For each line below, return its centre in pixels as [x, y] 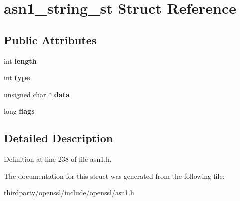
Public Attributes [50, 40]
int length [20, 61]
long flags [19, 111]
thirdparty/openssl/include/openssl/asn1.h [69, 192]
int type [17, 78]
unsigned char [25, 94]
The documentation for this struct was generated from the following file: [114, 175]
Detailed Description [59, 138]
